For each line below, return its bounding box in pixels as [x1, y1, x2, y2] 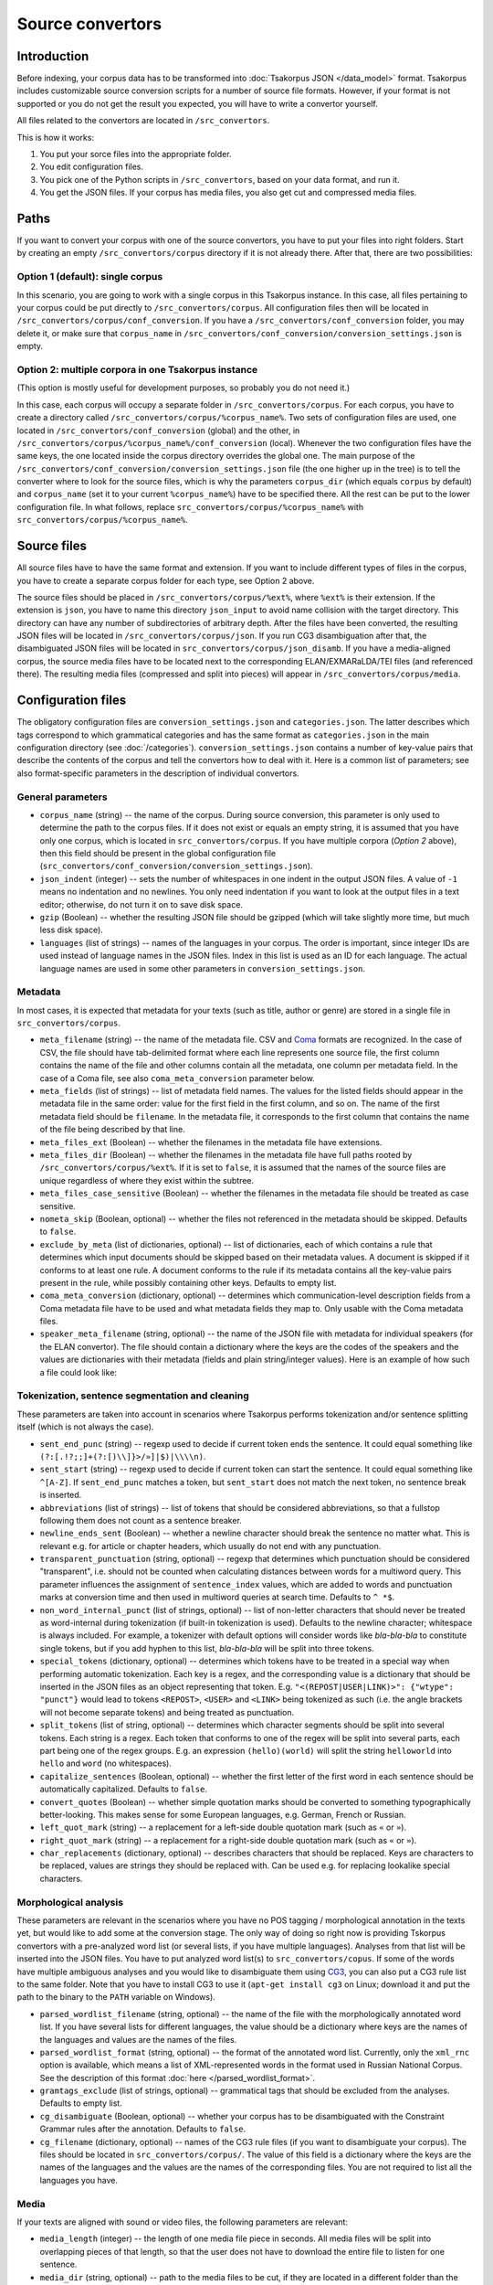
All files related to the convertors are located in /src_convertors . [16, 115, 270, 126]
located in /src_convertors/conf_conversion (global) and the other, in [16, 425, 300, 436]
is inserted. [39, 1490, 82, 1501]
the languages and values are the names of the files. [39, 2034, 237, 2045]
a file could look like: [39, 1366, 118, 1377]
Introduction [16, 48, 89, 64]
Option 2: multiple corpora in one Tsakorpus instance [16, 363, 258, 376]
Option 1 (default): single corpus [16, 271, 163, 283]
